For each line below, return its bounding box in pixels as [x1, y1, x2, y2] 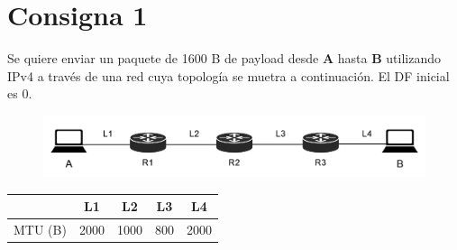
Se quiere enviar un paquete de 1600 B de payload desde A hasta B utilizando [7, 49, 442, 68]
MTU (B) [14, 220, 67, 239]
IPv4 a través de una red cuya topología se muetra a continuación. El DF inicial [7, 66, 450, 85]
